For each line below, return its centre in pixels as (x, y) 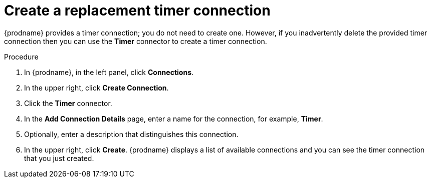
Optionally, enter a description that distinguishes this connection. (131, 134)
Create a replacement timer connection (137, 10)
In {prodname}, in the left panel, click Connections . (109, 72)
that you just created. (59, 158)
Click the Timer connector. (68, 103)
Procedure (21, 56)
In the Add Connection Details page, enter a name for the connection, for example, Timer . (174, 118)
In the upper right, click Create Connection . (96, 87)
